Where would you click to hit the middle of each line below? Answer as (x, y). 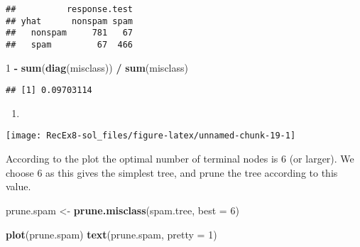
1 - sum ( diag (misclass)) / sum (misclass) (97, 67)
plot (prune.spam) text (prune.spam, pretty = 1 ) (111, 234)
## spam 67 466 (69, 44)
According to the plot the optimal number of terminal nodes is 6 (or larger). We (180, 159)
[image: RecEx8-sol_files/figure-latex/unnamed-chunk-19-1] (151, 136)
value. (18, 186)
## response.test (69, 9)
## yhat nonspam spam (69, 21)
